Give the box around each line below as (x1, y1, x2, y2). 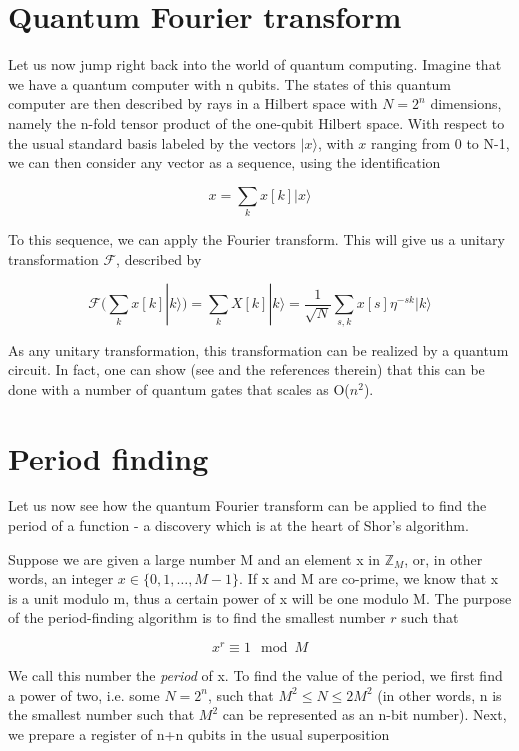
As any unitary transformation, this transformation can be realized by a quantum (8, 339, 509, 360)
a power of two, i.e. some (8, 684, 160, 705)
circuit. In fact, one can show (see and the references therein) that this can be (8, 359, 485, 380)
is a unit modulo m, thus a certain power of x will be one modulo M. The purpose (8, 587, 512, 608)
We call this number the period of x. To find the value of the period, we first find (8, 665, 503, 686)
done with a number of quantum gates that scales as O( (8, 378, 350, 399)
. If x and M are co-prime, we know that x (239, 568, 499, 589)
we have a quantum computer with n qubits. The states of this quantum (8, 73, 451, 94)
